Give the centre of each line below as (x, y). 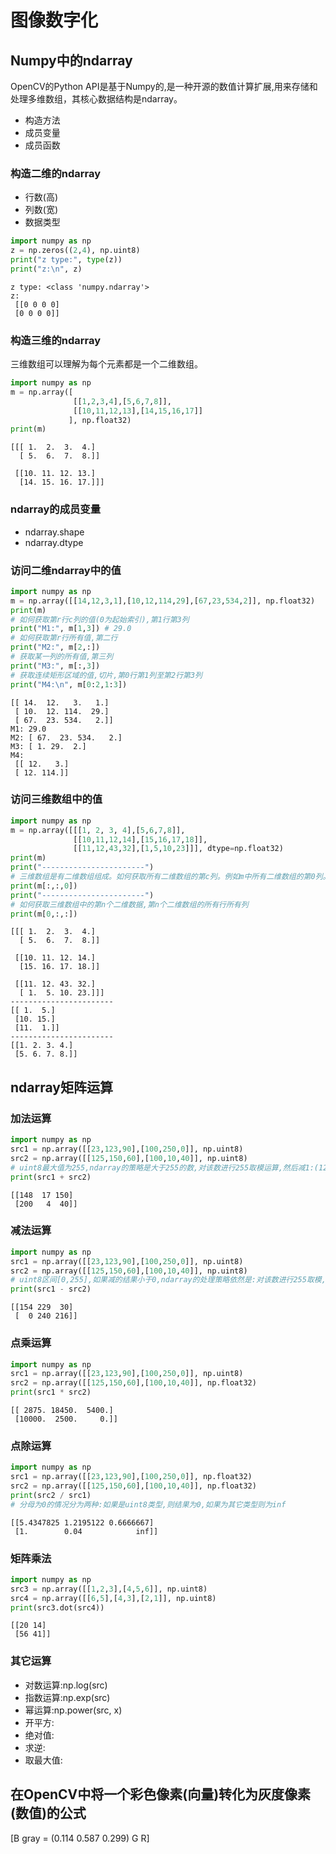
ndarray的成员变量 (56, 509)
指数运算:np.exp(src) (67, 1697)
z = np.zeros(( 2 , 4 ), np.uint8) (75, 251)
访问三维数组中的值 (56, 799)
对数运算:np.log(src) (66, 1685)
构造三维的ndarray (56, 340)
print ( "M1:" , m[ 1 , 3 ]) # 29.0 (71, 629)
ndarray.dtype (54, 542)
